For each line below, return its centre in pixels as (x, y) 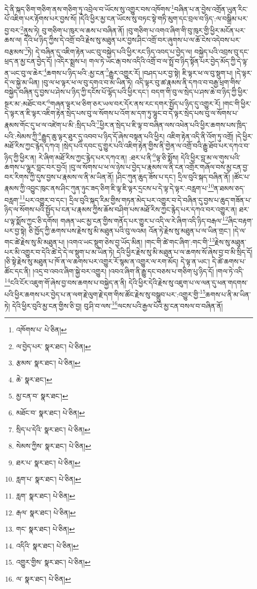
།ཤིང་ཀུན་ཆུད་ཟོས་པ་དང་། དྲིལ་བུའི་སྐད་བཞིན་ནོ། (173, 176)
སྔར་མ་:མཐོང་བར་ (26, 103)
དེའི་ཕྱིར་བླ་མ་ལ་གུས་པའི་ (211, 157)
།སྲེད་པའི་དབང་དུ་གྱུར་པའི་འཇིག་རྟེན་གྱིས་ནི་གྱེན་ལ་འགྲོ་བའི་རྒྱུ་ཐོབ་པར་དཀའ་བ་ (156, 146)
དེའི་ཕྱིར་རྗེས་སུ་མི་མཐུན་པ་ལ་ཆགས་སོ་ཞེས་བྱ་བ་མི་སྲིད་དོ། (184, 251)
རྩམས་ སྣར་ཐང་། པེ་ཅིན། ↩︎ (48, 363)
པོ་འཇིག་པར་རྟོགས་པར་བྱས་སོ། (41, 19)
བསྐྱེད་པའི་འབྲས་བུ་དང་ (221, 51)
